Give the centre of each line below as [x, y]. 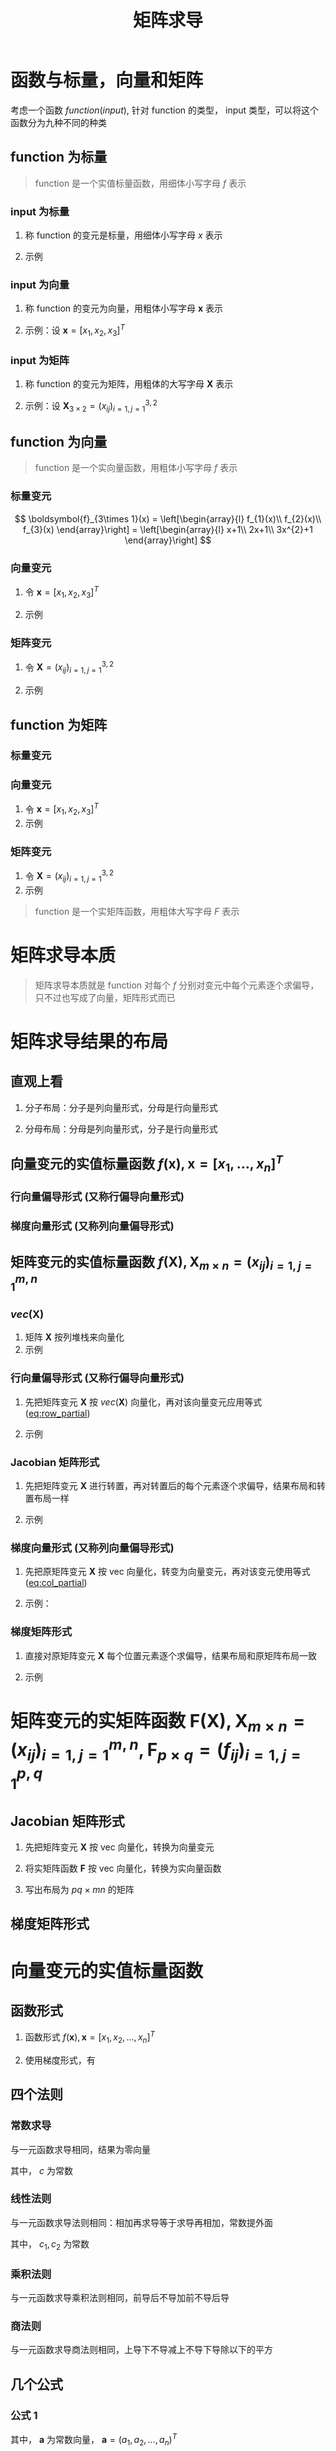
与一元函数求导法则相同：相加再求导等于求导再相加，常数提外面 [141, 2222]
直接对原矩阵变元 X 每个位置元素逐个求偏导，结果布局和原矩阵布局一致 [171, 1655]
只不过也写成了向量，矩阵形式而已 [105, 997]
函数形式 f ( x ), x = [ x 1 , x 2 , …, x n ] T [90, 2037]
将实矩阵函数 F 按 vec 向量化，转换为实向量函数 [123, 1868]
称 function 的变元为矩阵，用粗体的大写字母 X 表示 [129, 384]
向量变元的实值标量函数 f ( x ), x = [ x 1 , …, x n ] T [147, 1163]
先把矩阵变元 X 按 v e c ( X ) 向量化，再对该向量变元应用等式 [143, 1402]
